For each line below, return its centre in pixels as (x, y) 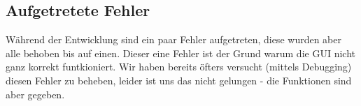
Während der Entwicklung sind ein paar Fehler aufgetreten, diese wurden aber (174, 39)
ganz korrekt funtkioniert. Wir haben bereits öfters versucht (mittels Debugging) (179, 67)
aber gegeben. (35, 94)
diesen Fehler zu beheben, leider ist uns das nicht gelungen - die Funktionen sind (179, 80)
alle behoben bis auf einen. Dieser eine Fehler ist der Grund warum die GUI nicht (180, 53)
